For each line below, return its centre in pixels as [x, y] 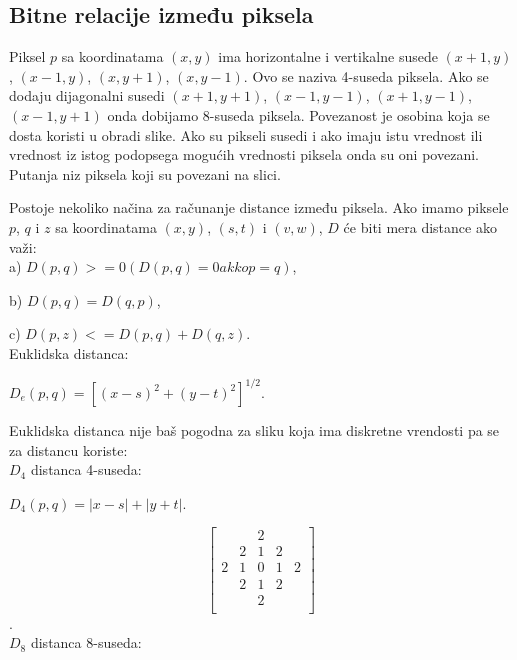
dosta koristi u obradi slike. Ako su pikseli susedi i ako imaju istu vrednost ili [246, 134]
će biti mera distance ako [420, 226]
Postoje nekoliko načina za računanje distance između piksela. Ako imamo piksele [259, 207]
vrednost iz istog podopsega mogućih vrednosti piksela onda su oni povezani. [244, 154]
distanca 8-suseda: [86, 642]
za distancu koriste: [68, 449]
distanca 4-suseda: [86, 469]
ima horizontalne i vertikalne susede [328, 56]
